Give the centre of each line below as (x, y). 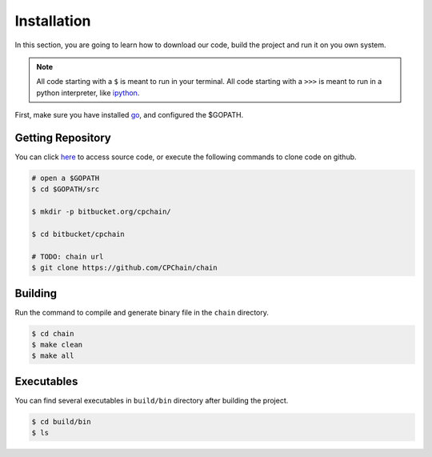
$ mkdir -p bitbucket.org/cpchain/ (101, 212)
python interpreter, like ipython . (88, 93)
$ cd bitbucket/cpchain (78, 234)
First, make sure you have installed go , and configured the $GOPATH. (129, 115)
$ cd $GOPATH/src (66, 189)
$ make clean (57, 345)
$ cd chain (53, 333)
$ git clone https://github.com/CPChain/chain (124, 268)
